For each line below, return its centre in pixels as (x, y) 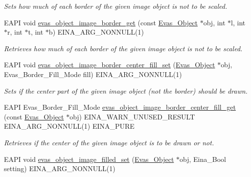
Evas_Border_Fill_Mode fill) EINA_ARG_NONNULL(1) (93, 74)
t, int (36, 32)
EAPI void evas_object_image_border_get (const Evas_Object (101, 22)
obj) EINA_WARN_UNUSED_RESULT (132, 116)
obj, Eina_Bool (203, 159)
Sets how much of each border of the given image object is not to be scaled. (116, 6)
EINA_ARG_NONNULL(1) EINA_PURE (69, 126)
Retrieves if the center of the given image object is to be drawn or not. (109, 142)
